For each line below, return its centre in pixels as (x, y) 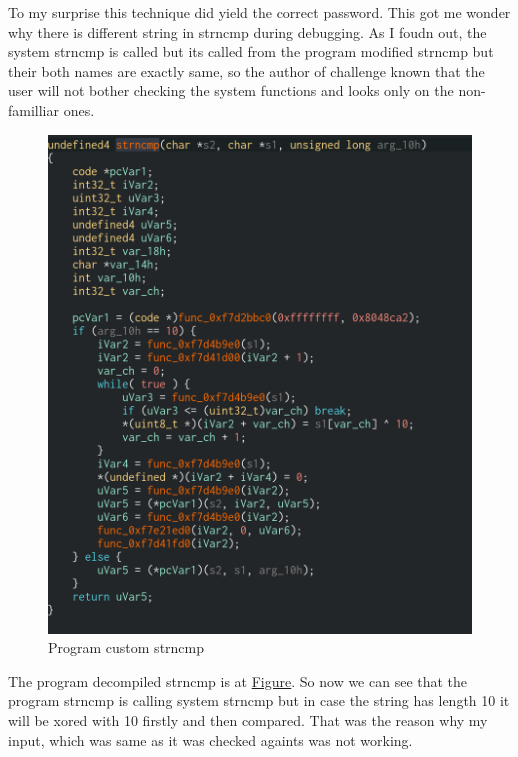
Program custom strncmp (126, 647)
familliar (34, 109)
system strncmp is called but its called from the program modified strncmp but (251, 51)
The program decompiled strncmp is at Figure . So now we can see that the (238, 680)
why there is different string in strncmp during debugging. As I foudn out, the (247, 31)
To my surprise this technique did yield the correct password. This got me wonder (259, 12)
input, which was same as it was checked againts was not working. (210, 739)
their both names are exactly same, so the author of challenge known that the (246, 70)
